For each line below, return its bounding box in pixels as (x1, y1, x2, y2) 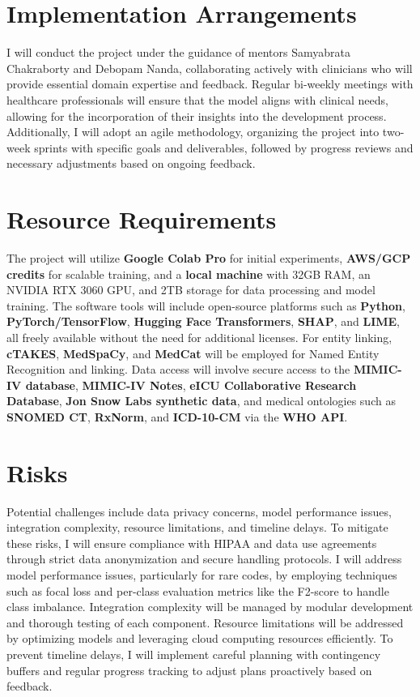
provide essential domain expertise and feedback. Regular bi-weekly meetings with (6, 75, 414, 92)
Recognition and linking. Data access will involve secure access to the (6, 361, 350, 378)
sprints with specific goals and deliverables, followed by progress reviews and (34, 139, 414, 156)
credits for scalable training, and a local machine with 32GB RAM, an (6, 265, 371, 282)
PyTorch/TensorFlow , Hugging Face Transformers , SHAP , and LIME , (6, 313, 401, 330)
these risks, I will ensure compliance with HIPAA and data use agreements (6, 534, 377, 551)
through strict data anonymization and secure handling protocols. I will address (6, 550, 402, 567)
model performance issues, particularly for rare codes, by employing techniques (6, 567, 397, 584)
